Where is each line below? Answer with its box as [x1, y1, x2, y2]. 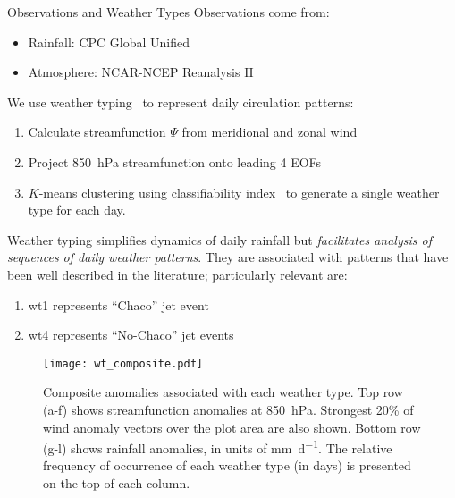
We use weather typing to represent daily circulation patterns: [7, 92, 354, 111]
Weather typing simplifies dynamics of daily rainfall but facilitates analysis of [7, 230, 432, 249]
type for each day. [28, 200, 126, 219]
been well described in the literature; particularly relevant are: [7, 265, 348, 283]
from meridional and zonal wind [181, 122, 358, 141]
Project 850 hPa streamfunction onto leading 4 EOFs [28, 152, 322, 171]
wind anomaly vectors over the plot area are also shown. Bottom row [43, 418, 421, 436]
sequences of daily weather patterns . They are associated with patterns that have [7, 248, 449, 266]
